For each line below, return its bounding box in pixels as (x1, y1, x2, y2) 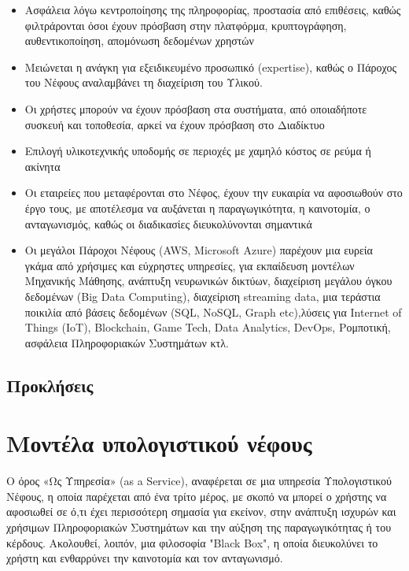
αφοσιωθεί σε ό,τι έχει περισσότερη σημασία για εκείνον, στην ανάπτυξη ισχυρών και (6, 503, 396, 520)
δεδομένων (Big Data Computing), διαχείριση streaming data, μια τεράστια (24, 287, 381, 304)
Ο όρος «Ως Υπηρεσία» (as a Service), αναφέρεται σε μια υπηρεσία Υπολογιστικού (6, 473, 392, 489)
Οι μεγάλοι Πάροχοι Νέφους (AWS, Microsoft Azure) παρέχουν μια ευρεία (24, 242, 373, 258)
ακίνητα (24, 158, 61, 174)
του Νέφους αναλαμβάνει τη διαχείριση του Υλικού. (24, 74, 263, 91)
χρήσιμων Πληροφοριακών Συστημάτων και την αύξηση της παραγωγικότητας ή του (6, 518, 392, 535)
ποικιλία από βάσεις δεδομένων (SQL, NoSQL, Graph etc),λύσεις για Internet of (24, 303, 402, 320)
